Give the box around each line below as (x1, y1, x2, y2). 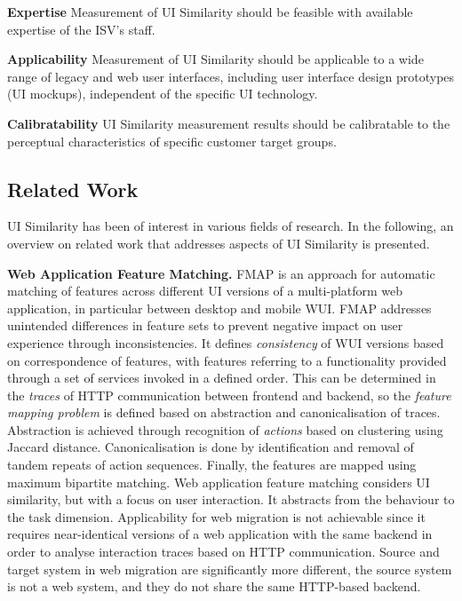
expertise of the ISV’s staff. (7, 20, 155, 38)
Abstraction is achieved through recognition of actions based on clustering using (7, 420, 443, 439)
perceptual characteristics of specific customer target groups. (7, 131, 337, 150)
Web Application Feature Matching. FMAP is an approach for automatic (7, 264, 435, 282)
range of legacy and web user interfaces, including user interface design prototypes (7, 67, 455, 85)
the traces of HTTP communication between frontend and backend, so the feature (7, 385, 451, 404)
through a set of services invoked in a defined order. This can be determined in (7, 368, 436, 387)
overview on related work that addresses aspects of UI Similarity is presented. (7, 233, 430, 252)
